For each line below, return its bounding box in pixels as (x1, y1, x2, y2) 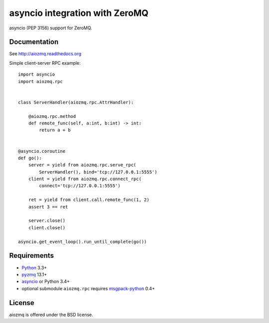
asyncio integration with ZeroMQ (9, 7, 149, 18)
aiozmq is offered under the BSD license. (9, 312, 93, 318)
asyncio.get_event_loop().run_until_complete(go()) (18, 239, 147, 244)
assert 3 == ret (28, 204, 68, 210)
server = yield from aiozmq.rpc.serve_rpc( (28, 162, 136, 168)
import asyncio (18, 72, 55, 77)
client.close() (28, 224, 66, 230)
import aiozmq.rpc (18, 79, 63, 84)
